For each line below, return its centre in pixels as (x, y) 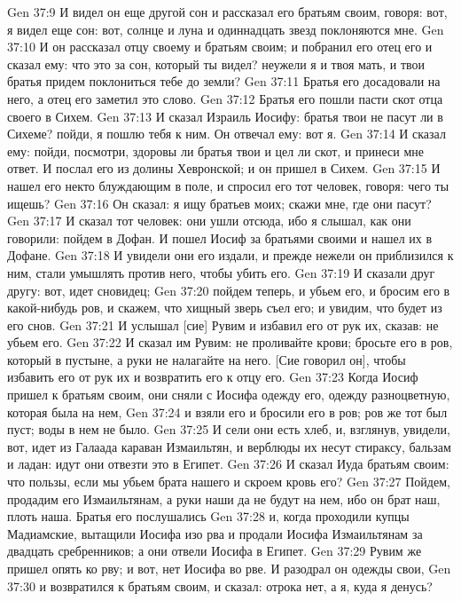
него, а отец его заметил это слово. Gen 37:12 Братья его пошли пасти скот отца (225, 98)
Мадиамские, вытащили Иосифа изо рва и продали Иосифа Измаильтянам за (215, 533)
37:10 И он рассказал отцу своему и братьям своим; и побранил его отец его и (220, 47)
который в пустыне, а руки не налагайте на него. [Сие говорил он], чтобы (207, 359)
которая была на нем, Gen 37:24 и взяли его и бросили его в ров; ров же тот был (227, 411)
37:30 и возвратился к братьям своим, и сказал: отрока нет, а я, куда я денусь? (220, 585)
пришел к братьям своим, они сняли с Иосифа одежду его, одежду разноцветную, (229, 395)
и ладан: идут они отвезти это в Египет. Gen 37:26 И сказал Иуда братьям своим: (228, 464)
